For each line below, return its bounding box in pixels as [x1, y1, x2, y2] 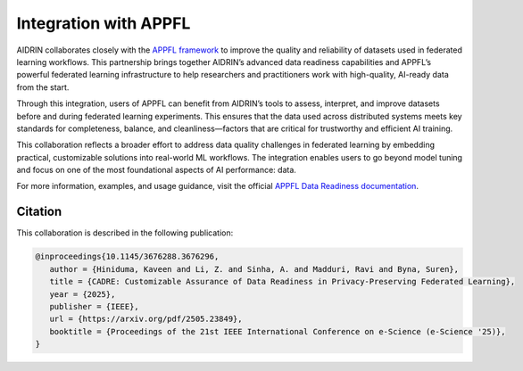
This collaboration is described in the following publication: [16, 227, 234, 238]
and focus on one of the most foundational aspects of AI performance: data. [16, 165, 296, 176]
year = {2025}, [49, 289, 116, 299]
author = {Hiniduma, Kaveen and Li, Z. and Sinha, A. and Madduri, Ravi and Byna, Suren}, [49, 264, 460, 274]
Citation [16, 204, 62, 219]
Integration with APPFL [16, 13, 191, 33]
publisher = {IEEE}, [49, 301, 140, 311]
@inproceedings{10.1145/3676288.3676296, [35, 251, 220, 262]
